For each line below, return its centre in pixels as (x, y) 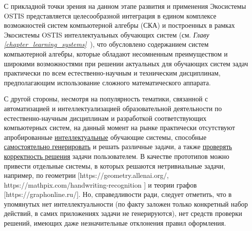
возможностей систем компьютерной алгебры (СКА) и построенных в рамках (119, 25)
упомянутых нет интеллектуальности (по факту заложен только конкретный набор (126, 203)
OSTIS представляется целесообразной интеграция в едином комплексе (110, 15)
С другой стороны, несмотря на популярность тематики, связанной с (106, 99)
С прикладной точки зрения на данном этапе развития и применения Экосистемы (125, 6)
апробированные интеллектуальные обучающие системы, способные (105, 137)
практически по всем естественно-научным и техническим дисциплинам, (112, 73)
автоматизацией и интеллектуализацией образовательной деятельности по (113, 108)
